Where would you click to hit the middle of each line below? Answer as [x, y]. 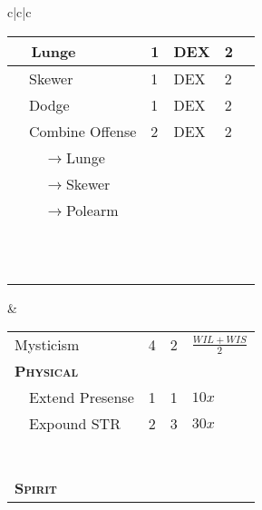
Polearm [92, 210]
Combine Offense [83, 131]
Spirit [36, 488]
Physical [47, 371]
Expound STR [75, 424]
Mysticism [47, 345]
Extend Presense [82, 397]
